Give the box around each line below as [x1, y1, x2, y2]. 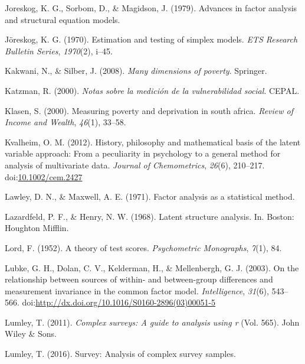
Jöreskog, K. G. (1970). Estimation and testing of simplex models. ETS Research [5, 33, 298, 45]
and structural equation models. [5, 13, 120, 25]
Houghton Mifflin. [5, 222, 69, 234]
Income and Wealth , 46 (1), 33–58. [5, 116, 126, 128]
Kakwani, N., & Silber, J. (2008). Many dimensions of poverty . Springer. [5, 64, 267, 77]
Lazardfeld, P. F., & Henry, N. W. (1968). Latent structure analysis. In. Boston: [5, 210, 294, 222]
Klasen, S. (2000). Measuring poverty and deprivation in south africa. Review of [5, 104, 294, 116]
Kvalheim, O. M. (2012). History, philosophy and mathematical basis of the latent [5, 135, 301, 148]
